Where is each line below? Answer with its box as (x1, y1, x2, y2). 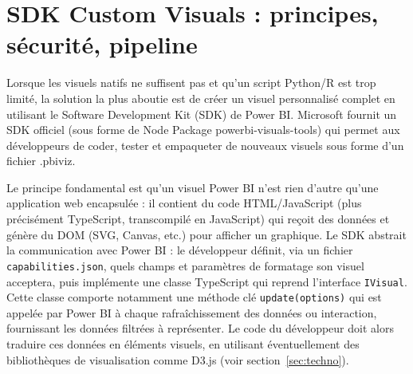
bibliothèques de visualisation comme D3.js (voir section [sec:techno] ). (6, 351, 349, 368)
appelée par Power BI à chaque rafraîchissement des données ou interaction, (6, 304, 377, 321)
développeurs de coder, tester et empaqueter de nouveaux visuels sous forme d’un (6, 136, 404, 153)
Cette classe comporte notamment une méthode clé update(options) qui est (6, 289, 382, 305)
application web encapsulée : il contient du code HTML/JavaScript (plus (6, 195, 362, 211)
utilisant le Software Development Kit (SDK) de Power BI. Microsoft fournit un (6, 105, 397, 122)
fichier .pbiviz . (6, 152, 76, 169)
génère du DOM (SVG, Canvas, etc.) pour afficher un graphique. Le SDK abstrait (6, 226, 407, 242)
